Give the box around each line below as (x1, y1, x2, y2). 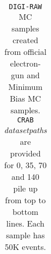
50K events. (5, 241, 46, 252)
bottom (12, 206, 38, 217)
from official (4, 46, 46, 57)
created (12, 34, 38, 46)
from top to (5, 194, 46, 206)
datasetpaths (4, 124, 47, 136)
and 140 (11, 171, 39, 182)
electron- (10, 57, 41, 69)
